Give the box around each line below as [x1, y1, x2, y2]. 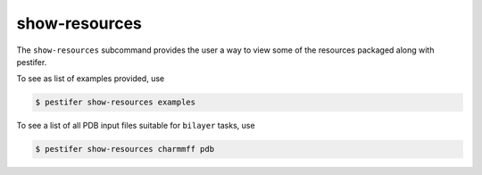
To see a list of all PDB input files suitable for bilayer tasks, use [16, 121, 255, 131]
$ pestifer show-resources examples [35, 97, 196, 107]
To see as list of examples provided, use [16, 73, 165, 84]
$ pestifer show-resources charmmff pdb [35, 144, 214, 154]
